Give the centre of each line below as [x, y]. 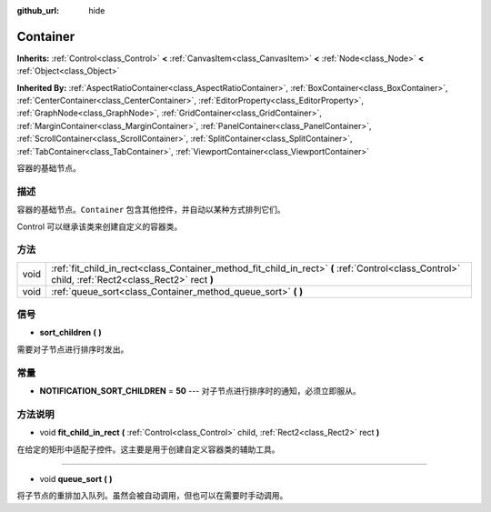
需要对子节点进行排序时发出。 [73, 349]
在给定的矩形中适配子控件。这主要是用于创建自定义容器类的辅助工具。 [148, 449]
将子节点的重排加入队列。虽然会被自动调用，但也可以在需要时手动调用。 [152, 496]
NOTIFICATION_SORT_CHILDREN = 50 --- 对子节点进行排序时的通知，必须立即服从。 [200, 390]
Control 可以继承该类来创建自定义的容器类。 [100, 226]
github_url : [38, 10]
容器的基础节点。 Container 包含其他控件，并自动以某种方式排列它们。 [151, 210]
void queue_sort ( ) [76, 478]
